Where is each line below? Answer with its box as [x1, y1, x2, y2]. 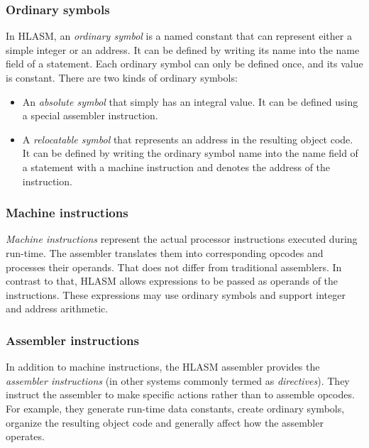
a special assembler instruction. [22, 108, 158, 123]
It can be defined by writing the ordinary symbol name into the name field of [22, 146, 358, 160]
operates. [6, 429, 45, 444]
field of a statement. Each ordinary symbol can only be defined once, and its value [6, 56, 363, 71]
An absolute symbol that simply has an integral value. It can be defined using [22, 94, 358, 109]
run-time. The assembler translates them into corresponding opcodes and [6, 245, 324, 260]
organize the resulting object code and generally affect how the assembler [6, 415, 324, 430]
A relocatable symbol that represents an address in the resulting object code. [22, 131, 353, 146]
